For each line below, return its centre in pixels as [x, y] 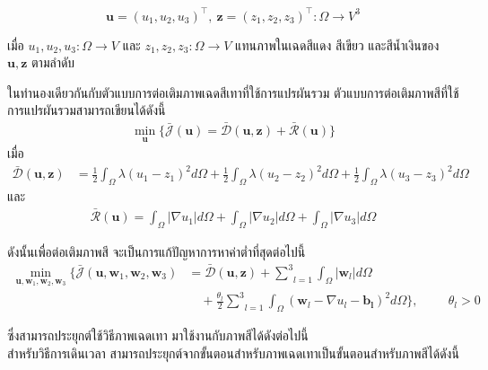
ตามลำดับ [53, 62]
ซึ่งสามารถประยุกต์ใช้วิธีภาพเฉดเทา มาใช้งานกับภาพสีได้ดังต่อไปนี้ [158, 335]
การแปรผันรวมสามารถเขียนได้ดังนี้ [87, 110]
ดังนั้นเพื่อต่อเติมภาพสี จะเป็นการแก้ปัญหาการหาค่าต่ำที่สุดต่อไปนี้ [157, 251]
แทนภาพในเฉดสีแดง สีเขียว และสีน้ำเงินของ [337, 44]
